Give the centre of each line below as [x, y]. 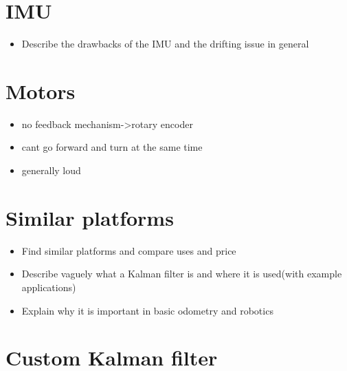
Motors [41, 91]
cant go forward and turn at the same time [112, 147]
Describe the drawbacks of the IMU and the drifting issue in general [165, 44]
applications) [49, 287]
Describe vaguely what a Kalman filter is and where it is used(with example [182, 274]
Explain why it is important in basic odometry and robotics [147, 310]
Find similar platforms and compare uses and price [129, 250]
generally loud [51, 170]
